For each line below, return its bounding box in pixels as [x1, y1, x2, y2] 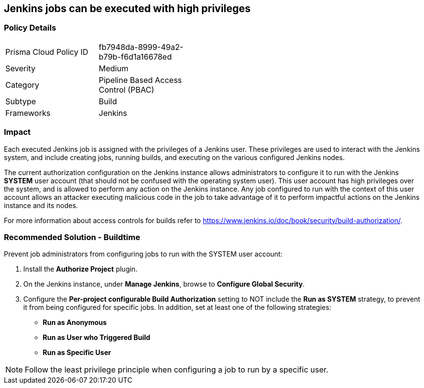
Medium [98, 63, 129, 73]
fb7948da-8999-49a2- [98, 42, 183, 52]
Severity [5, 63, 35, 73]
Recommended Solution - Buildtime [4, 232, 140, 242]
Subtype [5, 96, 36, 106]
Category [5, 80, 39, 90]
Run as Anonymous [43, 318, 107, 327]
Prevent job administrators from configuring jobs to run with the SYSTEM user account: [4, 250, 283, 259]
